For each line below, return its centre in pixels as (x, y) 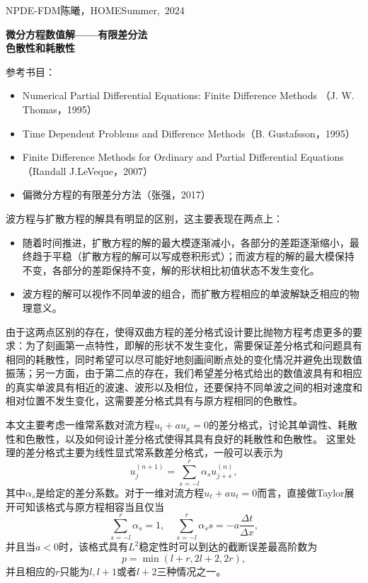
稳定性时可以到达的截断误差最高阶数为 (228, 547)
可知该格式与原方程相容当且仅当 (90, 506)
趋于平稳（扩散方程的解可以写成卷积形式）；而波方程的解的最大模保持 (193, 256)
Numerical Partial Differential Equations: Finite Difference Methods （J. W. (188, 95)
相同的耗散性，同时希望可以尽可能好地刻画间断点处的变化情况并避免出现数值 (184, 359)
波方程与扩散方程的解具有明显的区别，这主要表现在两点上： (144, 218)
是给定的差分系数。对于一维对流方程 (120, 492)
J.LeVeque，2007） (111, 170)
